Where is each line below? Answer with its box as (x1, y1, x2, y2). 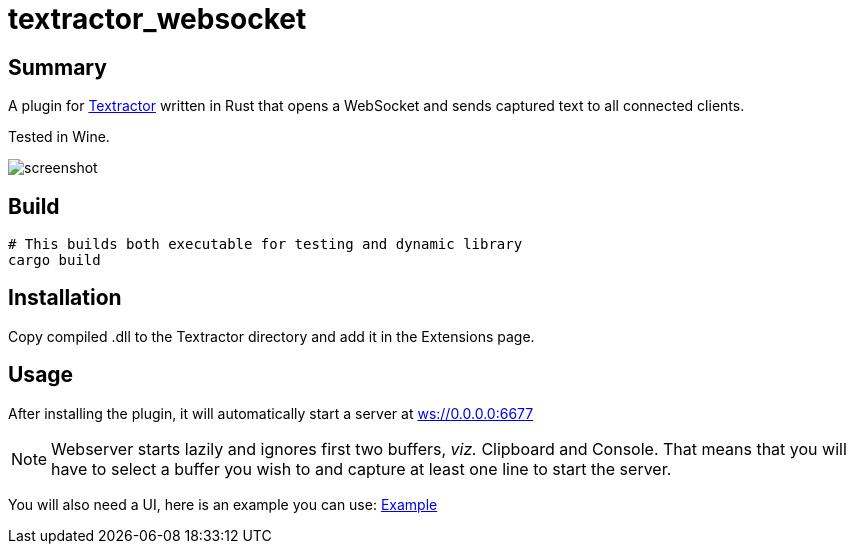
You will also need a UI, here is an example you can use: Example (8, 495, 438, 513)
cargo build (8, 252, 101, 269)
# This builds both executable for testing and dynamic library (8, 236, 523, 253)
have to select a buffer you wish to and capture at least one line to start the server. (51, 458, 672, 479)
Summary (8, 54, 107, 80)
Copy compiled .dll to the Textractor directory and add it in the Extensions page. (8, 327, 535, 345)
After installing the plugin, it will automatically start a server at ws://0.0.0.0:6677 (8, 404, 534, 422)
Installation (8, 285, 122, 311)
